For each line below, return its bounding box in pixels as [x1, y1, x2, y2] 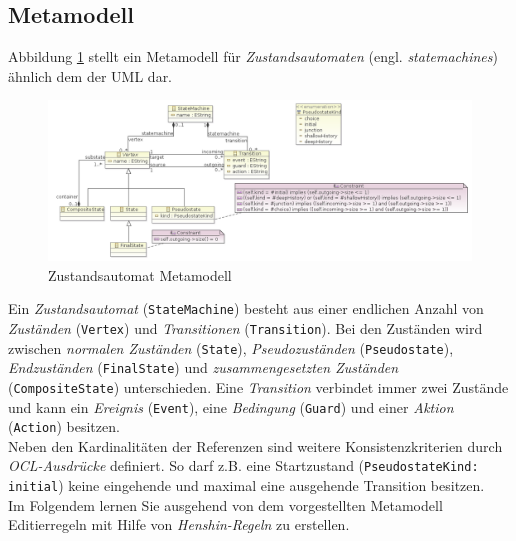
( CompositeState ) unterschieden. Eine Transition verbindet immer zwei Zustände [8, 376, 509, 397]
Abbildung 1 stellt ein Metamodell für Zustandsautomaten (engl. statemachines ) [8, 46, 498, 67]
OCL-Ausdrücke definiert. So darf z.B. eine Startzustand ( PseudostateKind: [8, 455, 479, 476]
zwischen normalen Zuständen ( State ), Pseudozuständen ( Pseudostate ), [8, 337, 454, 358]
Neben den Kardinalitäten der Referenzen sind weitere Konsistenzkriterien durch [8, 435, 503, 456]
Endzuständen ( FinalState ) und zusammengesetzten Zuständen [8, 357, 399, 378]
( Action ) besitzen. [8, 416, 120, 437]
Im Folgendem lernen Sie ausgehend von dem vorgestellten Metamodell [8, 494, 443, 515]
